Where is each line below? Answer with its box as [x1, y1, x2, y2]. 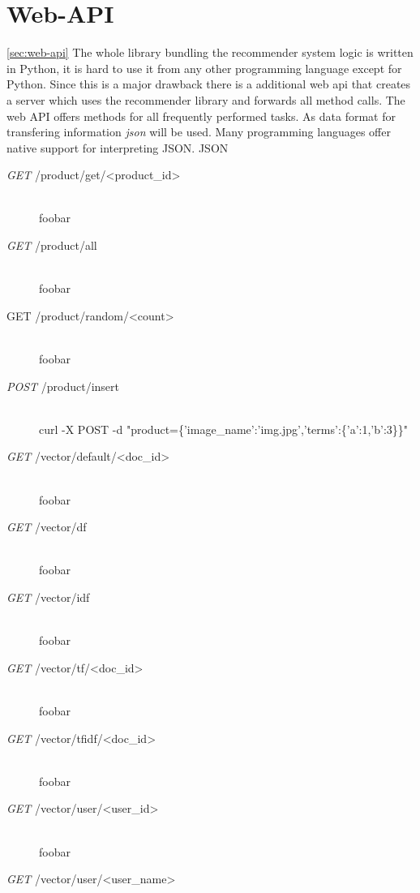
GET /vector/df [6, 518, 87, 535]
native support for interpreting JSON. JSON [6, 139, 229, 156]
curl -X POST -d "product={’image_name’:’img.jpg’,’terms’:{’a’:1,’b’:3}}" [39, 420, 409, 437]
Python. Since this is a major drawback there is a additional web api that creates [6, 75, 411, 92]
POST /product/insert [6, 377, 120, 394]
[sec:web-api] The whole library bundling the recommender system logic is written [6, 44, 414, 61]
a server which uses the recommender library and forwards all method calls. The [6, 91, 405, 108]
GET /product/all [6, 237, 97, 254]
